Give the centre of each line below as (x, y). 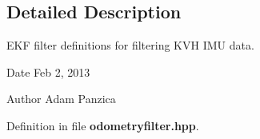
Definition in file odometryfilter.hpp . (103, 125)
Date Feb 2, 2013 (48, 71)
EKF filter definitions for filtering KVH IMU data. (130, 45)
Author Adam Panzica (61, 99)
